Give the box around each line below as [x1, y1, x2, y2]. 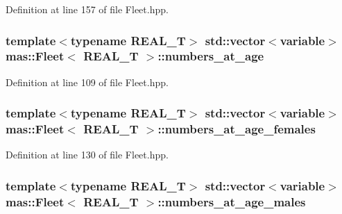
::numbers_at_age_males [157, 192, 306, 210]
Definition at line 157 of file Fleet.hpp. [6, 2, 169, 16]
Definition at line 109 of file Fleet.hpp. [6, 74, 169, 89]
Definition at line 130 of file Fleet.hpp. [6, 147, 169, 162]
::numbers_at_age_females [157, 120, 316, 138]
